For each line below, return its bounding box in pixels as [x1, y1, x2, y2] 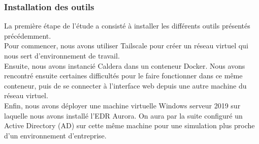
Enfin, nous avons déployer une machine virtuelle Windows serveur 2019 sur [4, 100, 241, 110]
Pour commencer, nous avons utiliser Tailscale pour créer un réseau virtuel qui [4, 40, 248, 51]
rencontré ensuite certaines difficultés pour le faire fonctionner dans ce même [4, 70, 243, 81]
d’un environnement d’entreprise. [4, 130, 107, 140]
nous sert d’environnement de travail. [4, 50, 120, 61]
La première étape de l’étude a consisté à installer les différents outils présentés [4, 20, 250, 31]
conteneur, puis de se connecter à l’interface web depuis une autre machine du [4, 80, 247, 91]
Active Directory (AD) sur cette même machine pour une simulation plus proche [4, 120, 255, 131]
